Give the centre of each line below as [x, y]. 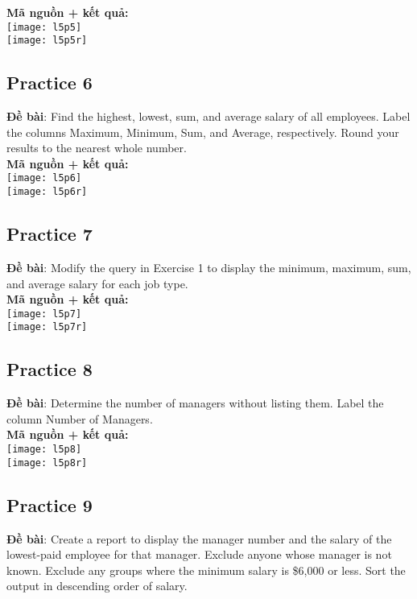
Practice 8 [50, 369]
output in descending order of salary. [97, 586]
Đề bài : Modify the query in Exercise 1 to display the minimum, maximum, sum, [209, 267]
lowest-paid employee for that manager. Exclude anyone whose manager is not [199, 554]
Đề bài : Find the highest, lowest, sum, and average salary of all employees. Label [208, 116]
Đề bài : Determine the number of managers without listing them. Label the [195, 403]
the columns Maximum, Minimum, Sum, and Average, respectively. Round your [203, 132]
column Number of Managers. [80, 418]
